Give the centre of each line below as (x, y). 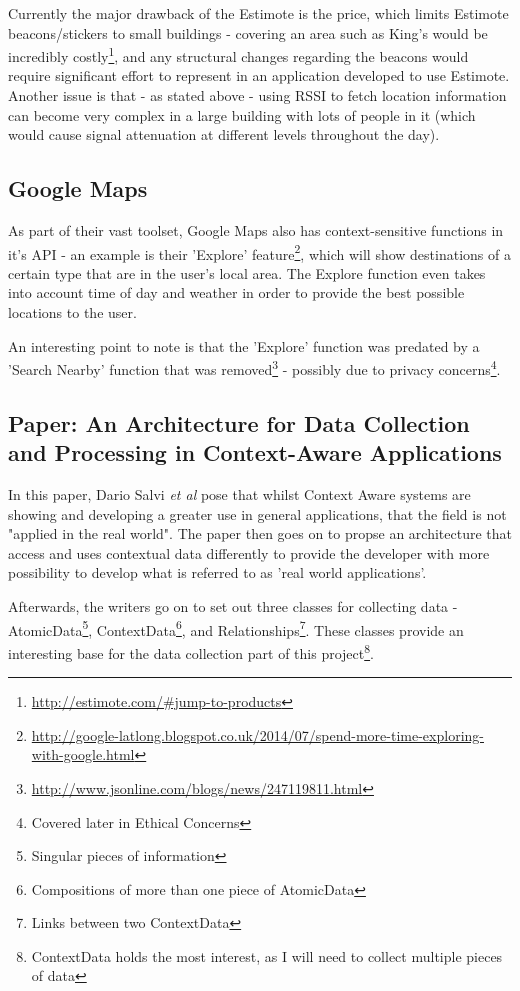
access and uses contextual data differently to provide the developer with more (249, 552)
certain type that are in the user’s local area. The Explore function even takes (247, 272)
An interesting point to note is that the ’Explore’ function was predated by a (244, 345)
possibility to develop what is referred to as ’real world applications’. (217, 572)
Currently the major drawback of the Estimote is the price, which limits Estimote (258, 13)
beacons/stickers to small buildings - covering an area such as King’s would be (248, 32)
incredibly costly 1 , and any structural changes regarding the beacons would (238, 54)
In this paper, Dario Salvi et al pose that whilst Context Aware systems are (239, 494)
